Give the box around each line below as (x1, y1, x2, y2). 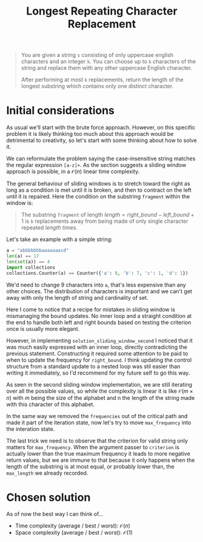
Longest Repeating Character (26, 4, 178, 18)
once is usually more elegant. (6, 325, 80, 332)
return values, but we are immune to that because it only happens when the (6, 456, 195, 464)
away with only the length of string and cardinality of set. (6, 294, 148, 301)
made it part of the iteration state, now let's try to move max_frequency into (6, 419, 191, 426)
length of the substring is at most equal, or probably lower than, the (6, 462, 175, 470)
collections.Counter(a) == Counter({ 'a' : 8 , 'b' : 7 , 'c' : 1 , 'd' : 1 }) (6, 270, 188, 276)
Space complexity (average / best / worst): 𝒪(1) (15, 529, 133, 537)
